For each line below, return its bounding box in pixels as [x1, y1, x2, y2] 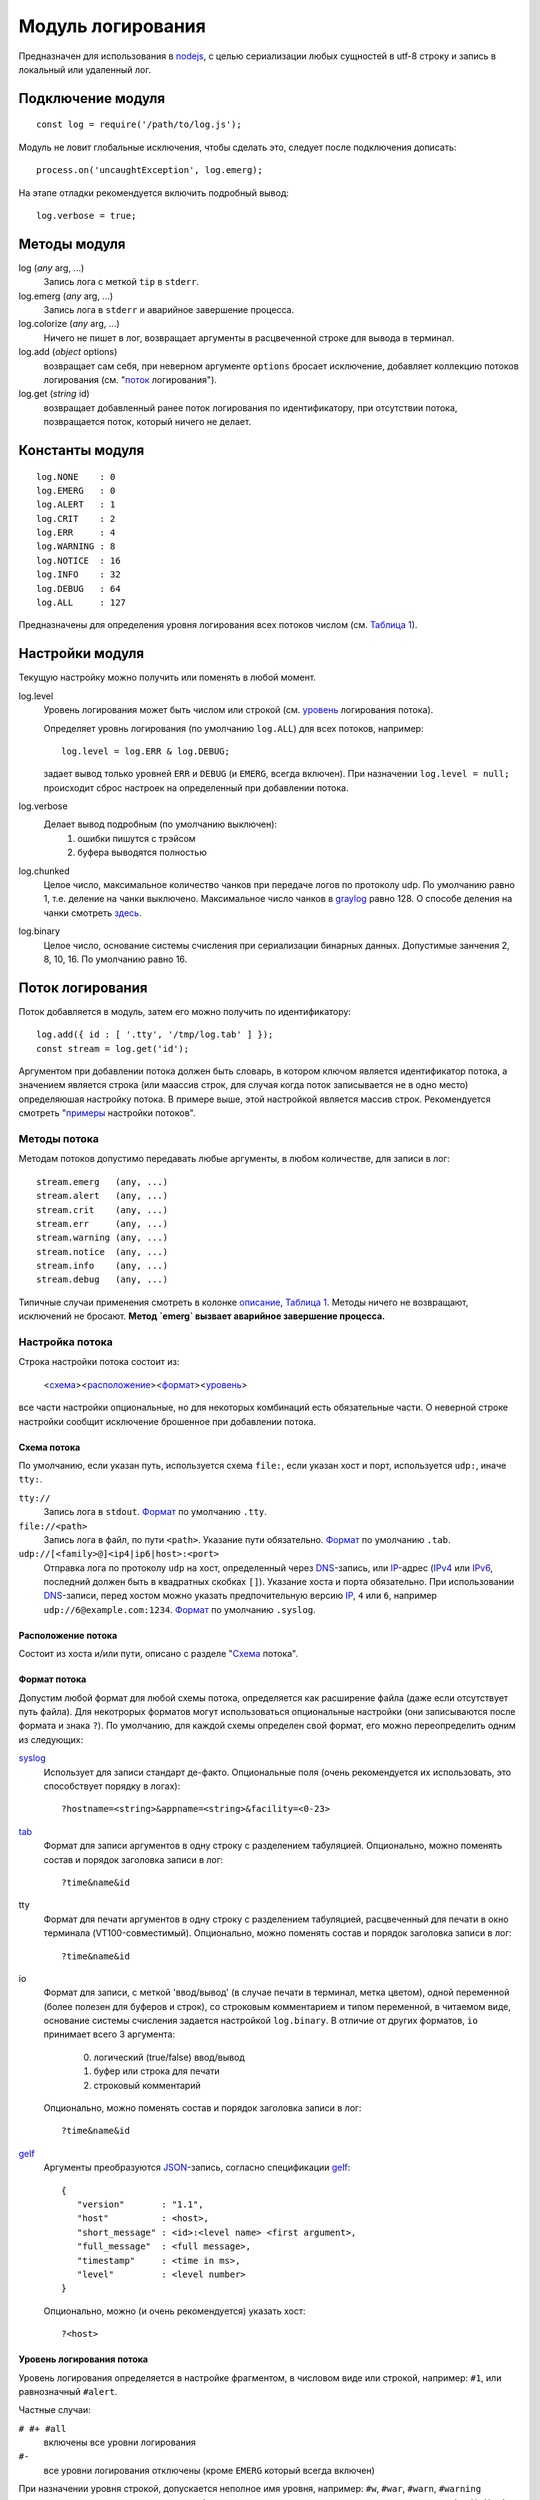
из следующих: [18, 1733, 84, 1745]
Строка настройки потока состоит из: [18, 1356, 180, 1368]
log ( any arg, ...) [18, 261, 85, 274]
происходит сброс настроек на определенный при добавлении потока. [43, 781, 349, 794]
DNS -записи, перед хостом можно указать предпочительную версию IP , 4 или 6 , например [43, 1590, 437, 1602]
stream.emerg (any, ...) [36, 1176, 169, 1187]
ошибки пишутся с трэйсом [77, 832, 196, 844]
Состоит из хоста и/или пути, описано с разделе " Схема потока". [18, 1648, 299, 1660]
